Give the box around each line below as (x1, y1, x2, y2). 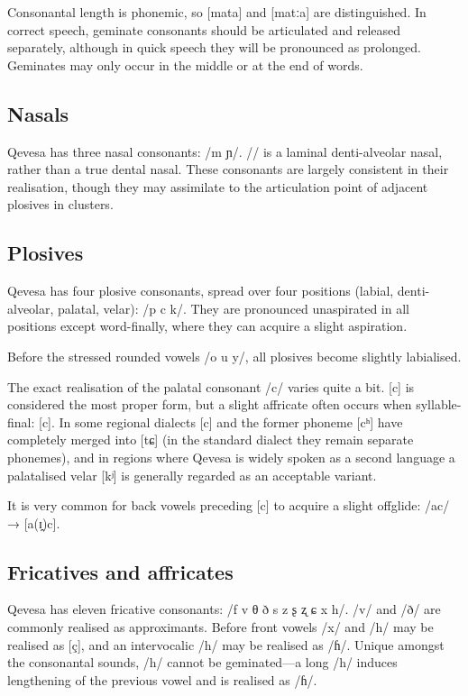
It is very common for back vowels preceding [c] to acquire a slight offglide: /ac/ (7, 496, 450, 515)
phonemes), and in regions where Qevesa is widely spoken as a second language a (7, 447, 455, 466)
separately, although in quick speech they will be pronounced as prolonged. (7, 38, 421, 57)
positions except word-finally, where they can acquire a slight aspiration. (7, 316, 408, 335)
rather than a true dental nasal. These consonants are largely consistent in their (7, 160, 449, 179)
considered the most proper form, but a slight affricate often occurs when (7, 395, 412, 414)
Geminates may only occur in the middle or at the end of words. (7, 55, 363, 74)
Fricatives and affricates (7, 557, 234, 585)
